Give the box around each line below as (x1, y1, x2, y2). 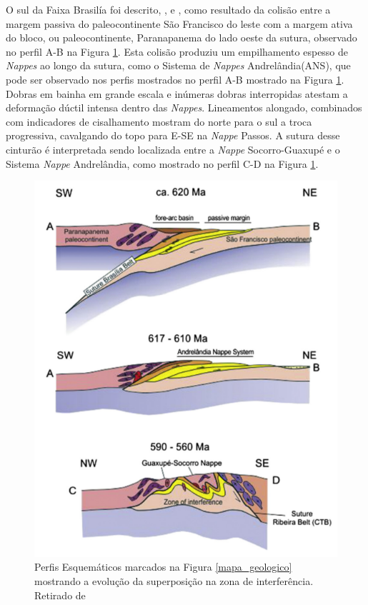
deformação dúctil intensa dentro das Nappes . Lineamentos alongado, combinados (6, 100, 362, 115)
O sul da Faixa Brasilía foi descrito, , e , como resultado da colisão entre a (6, 2, 331, 16)
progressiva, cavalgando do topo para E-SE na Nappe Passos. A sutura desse (6, 128, 340, 143)
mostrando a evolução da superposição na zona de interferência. (34, 573, 314, 588)
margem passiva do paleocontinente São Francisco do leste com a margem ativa (6, 16, 353, 31)
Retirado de (34, 587, 86, 602)
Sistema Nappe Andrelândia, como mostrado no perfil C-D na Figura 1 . (6, 156, 319, 171)
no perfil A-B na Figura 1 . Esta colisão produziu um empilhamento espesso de (6, 44, 349, 59)
